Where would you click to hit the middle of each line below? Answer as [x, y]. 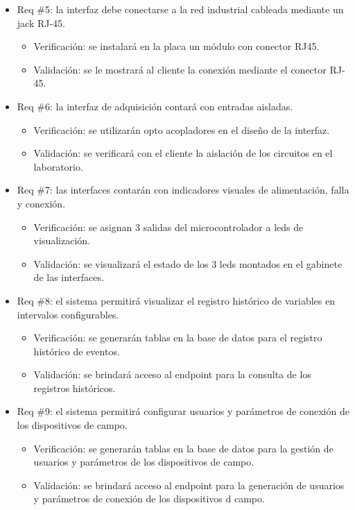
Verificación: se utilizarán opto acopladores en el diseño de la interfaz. [182, 129]
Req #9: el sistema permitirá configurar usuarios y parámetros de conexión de [183, 411]
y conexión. [41, 203]
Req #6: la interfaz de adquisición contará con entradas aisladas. [155, 106]
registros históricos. [75, 388]
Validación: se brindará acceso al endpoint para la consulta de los [172, 374]
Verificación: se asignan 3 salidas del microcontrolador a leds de [168, 227]
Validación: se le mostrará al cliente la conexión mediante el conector [180, 69]
